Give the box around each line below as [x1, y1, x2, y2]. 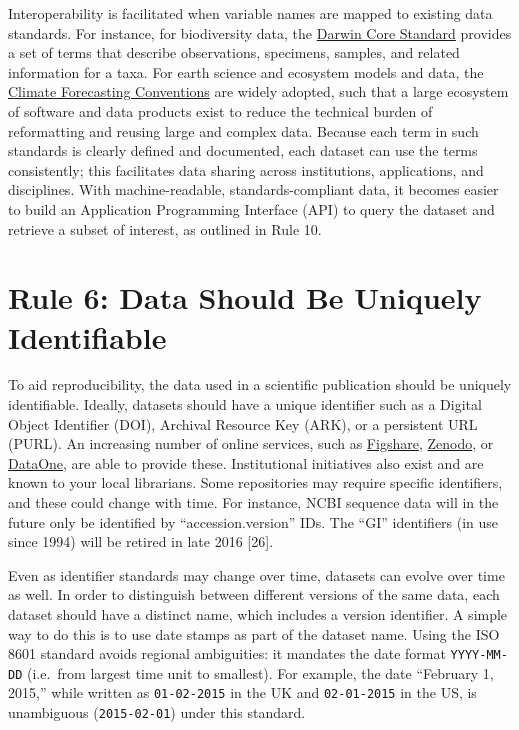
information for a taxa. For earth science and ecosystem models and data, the [8, 61, 484, 82]
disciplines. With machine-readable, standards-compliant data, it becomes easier [8, 179, 499, 200]
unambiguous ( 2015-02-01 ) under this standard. [8, 702, 306, 723]
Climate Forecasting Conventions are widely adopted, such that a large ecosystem [8, 81, 509, 102]
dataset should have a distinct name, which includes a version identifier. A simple [8, 603, 508, 624]
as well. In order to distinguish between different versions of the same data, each [8, 584, 500, 605]
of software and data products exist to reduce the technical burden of [8, 100, 433, 121]
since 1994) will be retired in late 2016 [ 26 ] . [8, 531, 274, 552]
